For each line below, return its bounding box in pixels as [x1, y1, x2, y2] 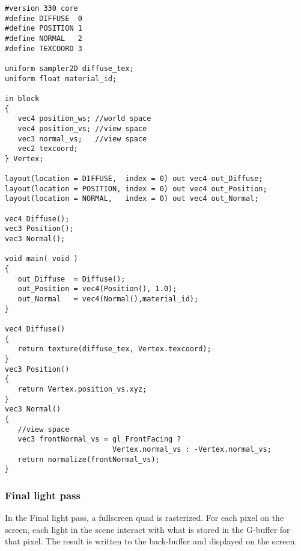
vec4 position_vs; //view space [17, 124, 147, 133]
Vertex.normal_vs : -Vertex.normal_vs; [112, 445, 272, 454]
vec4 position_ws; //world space [17, 114, 151, 123]
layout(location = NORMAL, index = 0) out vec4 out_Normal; [5, 194, 259, 203]
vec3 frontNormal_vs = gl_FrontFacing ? [17, 435, 181, 444]
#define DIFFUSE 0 [5, 14, 82, 23]
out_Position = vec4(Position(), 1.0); [17, 285, 177, 294]
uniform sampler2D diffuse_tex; [5, 64, 134, 73]
